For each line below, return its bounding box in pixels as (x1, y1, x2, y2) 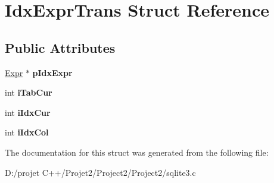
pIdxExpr (32, 66, 73, 78)
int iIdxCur (5, 106, 51, 118)
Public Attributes (5, 38, 116, 56)
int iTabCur (5, 86, 52, 99)
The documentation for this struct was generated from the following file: (5, 146, 269, 158)
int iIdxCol (5, 126, 49, 138)
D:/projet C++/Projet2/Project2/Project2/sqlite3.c (5, 166, 196, 178)
